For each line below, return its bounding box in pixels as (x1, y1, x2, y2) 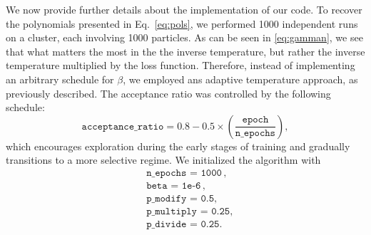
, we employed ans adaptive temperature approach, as (123, 71, 358, 86)
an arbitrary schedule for (6, 71, 114, 86)
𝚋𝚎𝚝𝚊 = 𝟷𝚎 (146, 180, 193, 191)
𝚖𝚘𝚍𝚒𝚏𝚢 (155, 194, 187, 204)
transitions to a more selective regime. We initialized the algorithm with (6, 152, 321, 167)
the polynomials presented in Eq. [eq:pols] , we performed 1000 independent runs (6, 16, 358, 31)
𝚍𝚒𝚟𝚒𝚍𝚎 (155, 219, 187, 230)
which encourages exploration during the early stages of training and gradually (6, 138, 350, 153)
